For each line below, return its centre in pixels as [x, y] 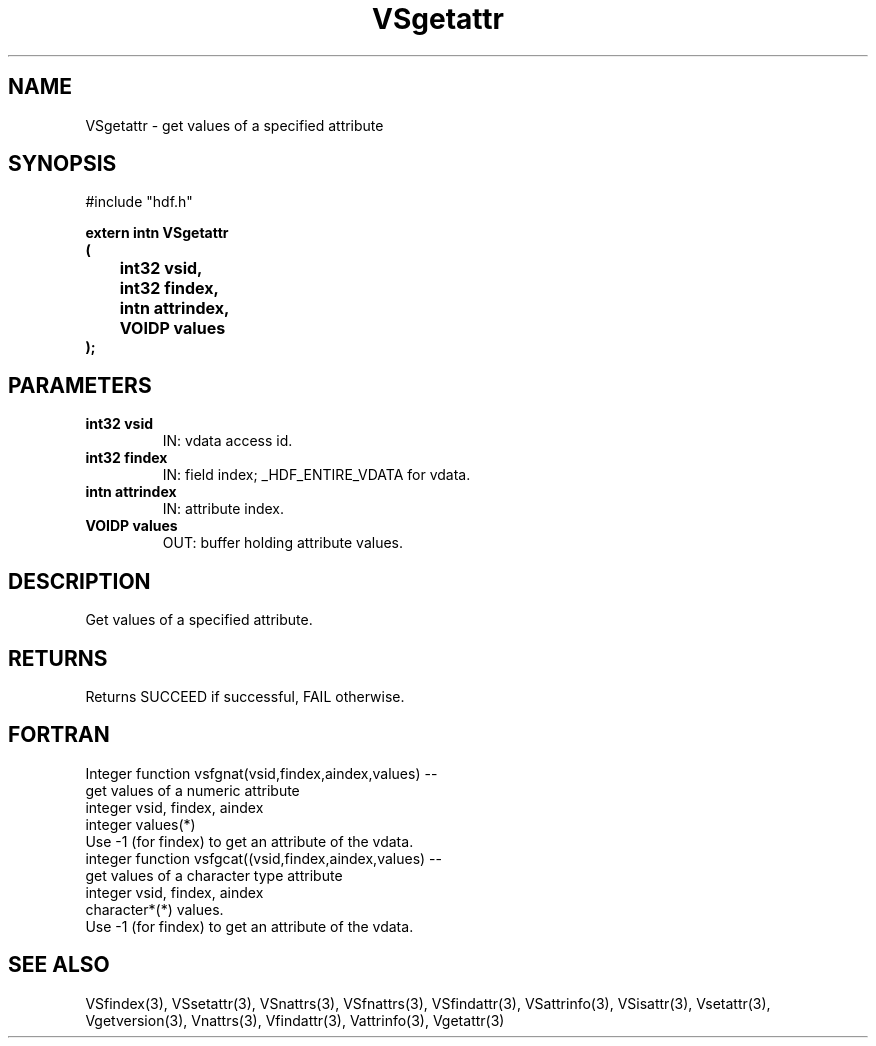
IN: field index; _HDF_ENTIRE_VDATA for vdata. [316, 475]
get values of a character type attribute [214, 875]
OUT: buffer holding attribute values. [283, 543]
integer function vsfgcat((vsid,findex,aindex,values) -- [263, 858]
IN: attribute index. [223, 509]
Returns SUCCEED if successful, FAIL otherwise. [245, 696]
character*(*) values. [154, 909]
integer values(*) [140, 824]
